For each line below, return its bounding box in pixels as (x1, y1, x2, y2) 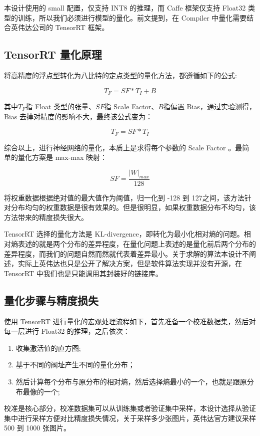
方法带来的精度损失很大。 (4, 211, 88, 222)
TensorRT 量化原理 (4, 47, 102, 62)
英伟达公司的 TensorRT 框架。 (10, 22, 109, 33)
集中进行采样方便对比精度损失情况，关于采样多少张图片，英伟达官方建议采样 (4, 412, 256, 423)
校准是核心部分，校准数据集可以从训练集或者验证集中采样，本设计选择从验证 (4, 403, 256, 413)
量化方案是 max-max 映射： (17, 152, 107, 162)
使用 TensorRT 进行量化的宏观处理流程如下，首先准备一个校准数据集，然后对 (4, 316, 256, 326)
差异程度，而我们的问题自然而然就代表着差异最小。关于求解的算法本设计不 (4, 248, 249, 259)
